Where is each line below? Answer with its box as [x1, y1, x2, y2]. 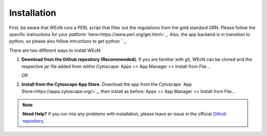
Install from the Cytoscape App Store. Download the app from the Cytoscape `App [21, 81, 192, 87]
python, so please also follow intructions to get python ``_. [9, 38, 127, 44]
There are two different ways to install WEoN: [9, 47, 102, 53]
